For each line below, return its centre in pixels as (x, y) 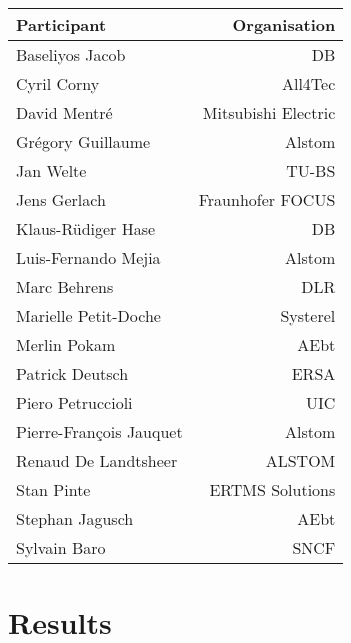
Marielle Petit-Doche (88, 315)
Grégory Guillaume (83, 141)
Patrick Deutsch (72, 373)
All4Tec (308, 83)
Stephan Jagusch (75, 518)
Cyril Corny (58, 83)
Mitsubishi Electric (269, 112)
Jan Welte (51, 170)
